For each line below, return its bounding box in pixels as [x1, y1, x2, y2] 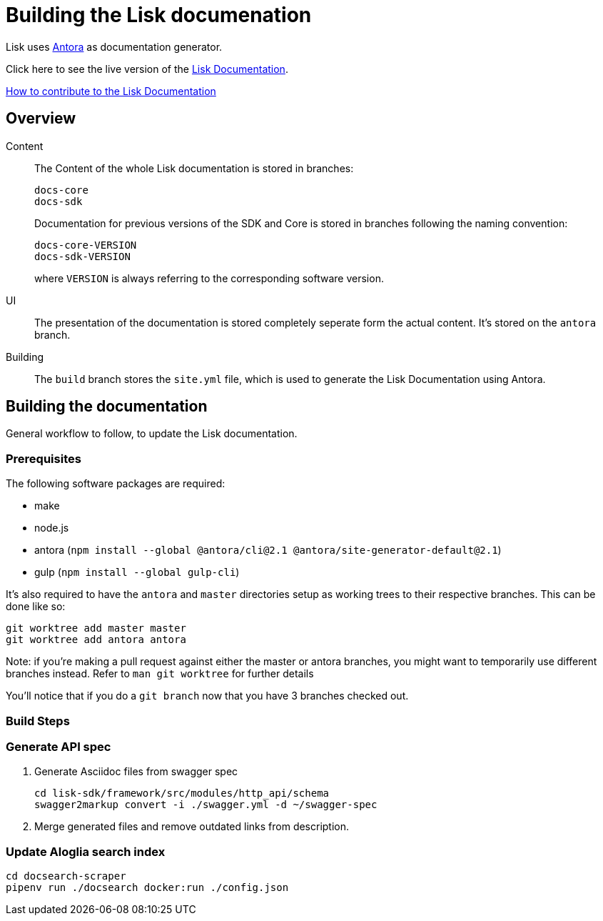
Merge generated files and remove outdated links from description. [34, 820, 350, 833]
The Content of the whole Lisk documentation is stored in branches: [34, 161, 354, 174]
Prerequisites [6, 451, 81, 466]
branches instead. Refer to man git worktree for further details [6, 667, 314, 680]
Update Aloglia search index [6, 844, 166, 859]
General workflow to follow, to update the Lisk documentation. [6, 427, 298, 440]
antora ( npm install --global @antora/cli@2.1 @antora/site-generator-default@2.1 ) [34, 544, 502, 557]
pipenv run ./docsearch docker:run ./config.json [6, 882, 289, 894]
